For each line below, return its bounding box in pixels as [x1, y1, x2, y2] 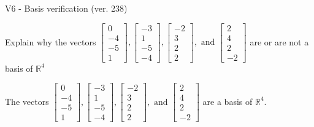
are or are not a [250, 35, 309, 48]
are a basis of [202, 94, 253, 107]
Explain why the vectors [5, 35, 96, 48]
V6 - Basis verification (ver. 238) [5, 2, 128, 14]
